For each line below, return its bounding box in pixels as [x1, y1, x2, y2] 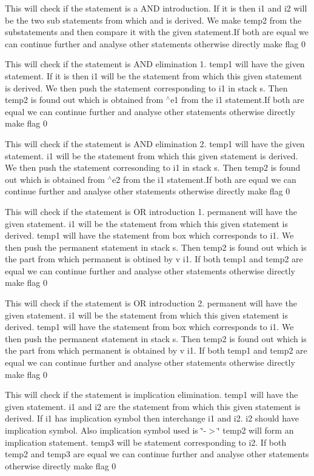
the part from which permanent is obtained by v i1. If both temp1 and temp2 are [5, 344, 307, 357]
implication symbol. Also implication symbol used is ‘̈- [5, 424, 207, 436]
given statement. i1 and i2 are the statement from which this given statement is [5, 400, 301, 412]
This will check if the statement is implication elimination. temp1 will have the [5, 388, 298, 401]
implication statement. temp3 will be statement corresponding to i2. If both [5, 435, 287, 448]
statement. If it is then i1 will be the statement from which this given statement [5, 69, 302, 82]
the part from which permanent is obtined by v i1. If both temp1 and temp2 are [5, 253, 303, 265]
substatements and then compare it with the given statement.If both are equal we [5, 25, 309, 38]
